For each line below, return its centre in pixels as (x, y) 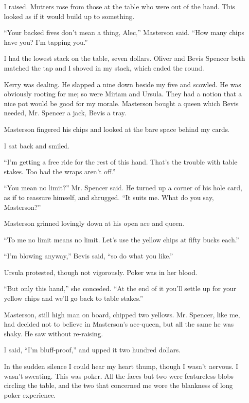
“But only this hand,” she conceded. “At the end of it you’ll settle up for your (120, 288)
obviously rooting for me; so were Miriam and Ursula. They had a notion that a (123, 94)
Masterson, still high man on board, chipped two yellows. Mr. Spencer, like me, (122, 314)
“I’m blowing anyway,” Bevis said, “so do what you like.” (89, 256)
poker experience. (30, 394)
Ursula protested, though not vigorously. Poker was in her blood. (101, 272)
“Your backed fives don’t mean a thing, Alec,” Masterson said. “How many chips (124, 32)
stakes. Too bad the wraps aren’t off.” (60, 171)
